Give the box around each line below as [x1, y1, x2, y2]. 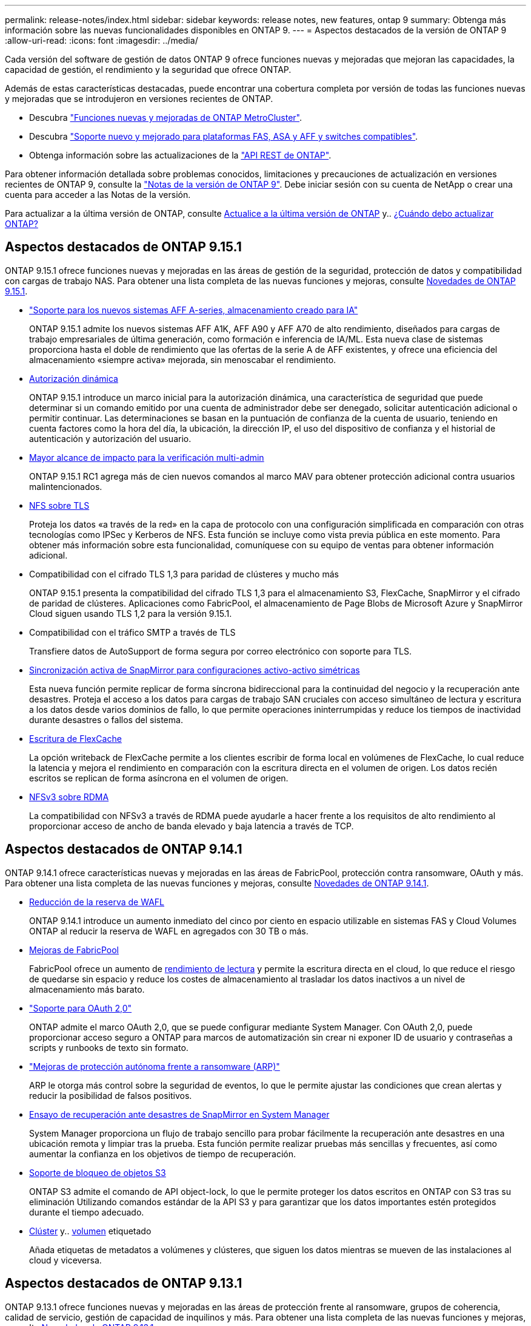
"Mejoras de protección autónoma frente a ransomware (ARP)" [29, 1061, 280, 1072]
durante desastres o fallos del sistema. [29, 714, 183, 725]
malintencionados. [29, 481, 102, 492]
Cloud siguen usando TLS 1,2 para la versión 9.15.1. [29, 608, 232, 619]
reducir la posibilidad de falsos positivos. [29, 1090, 192, 1101]
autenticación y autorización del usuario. [29, 433, 192, 444]
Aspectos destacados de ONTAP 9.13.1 [5, 1276, 242, 1291]
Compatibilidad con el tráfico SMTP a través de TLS [29, 627, 236, 637]
